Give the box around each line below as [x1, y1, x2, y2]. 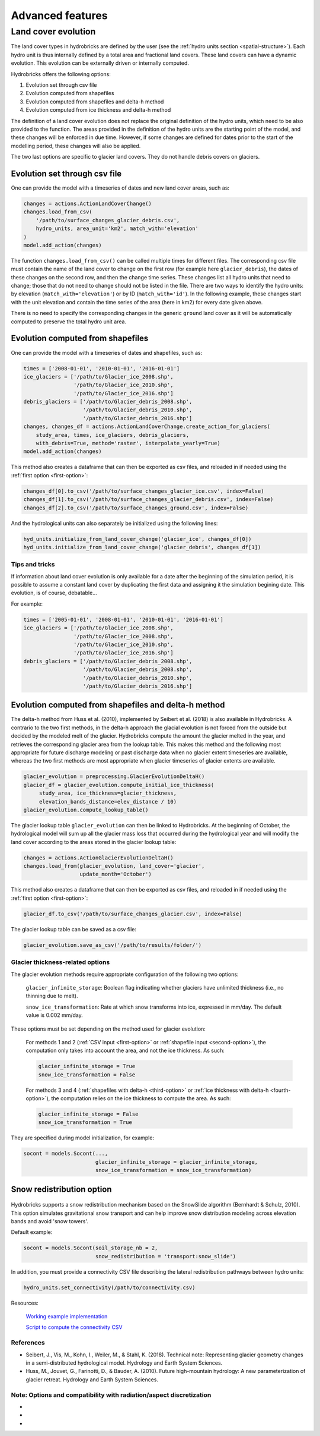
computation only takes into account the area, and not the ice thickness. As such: [25, 1047, 225, 1054]
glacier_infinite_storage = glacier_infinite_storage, [95, 1158, 258, 1165]
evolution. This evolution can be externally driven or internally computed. [11, 59, 190, 67]
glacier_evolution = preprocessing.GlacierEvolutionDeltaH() [23, 773, 205, 780]
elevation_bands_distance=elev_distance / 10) [39, 798, 177, 805]
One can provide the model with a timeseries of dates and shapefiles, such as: [11, 349, 203, 356]
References [11, 1339, 45, 1347]
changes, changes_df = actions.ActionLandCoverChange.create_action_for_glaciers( [23, 423, 271, 430]
